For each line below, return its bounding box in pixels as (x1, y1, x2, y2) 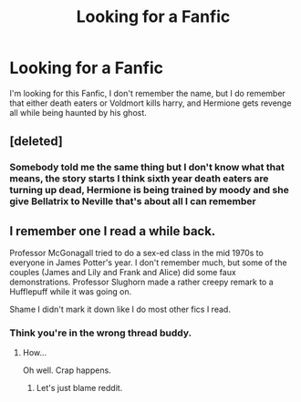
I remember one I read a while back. (9, 223, 216, 239)
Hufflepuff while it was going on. (9, 286, 132, 297)
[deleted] (9, 134, 64, 149)
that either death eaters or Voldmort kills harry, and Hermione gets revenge (9, 98, 292, 108)
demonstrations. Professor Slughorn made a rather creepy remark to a (9, 276, 274, 288)
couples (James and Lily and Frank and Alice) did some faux (9, 267, 237, 278)
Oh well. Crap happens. (22, 365, 111, 376)
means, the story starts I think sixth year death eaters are (9, 172, 269, 185)
